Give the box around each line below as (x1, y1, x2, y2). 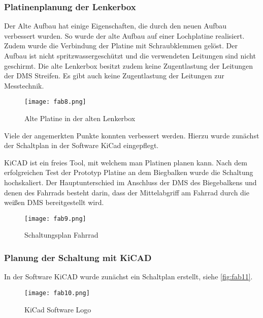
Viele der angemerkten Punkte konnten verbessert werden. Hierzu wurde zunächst (4, 130, 259, 140)
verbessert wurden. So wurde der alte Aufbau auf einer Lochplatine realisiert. (4, 30, 245, 41)
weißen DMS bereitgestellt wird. (4, 197, 104, 208)
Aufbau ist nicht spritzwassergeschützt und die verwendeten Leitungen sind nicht (4, 50, 256, 61)
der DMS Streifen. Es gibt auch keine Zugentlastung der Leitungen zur (4, 70, 224, 81)
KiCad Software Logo (24, 304, 91, 314)
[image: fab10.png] (24, 289, 90, 297)
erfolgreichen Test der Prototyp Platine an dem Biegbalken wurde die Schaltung (4, 167, 253, 178)
